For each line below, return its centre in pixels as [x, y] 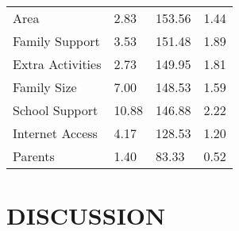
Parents [34, 156]
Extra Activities [57, 64]
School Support [56, 110]
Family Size [45, 87]
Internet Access [55, 133]
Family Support [56, 41]
